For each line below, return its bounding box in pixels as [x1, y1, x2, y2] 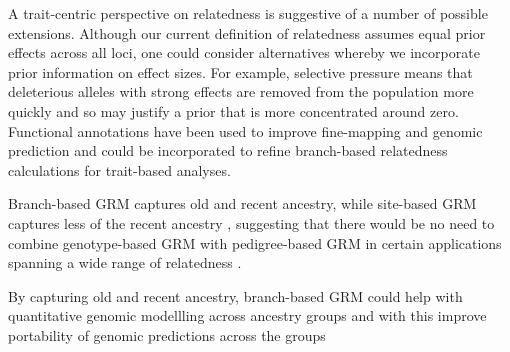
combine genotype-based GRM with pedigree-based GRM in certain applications [8, 232, 502, 253]
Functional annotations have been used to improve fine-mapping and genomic [8, 120, 483, 141]
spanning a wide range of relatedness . [8, 252, 242, 273]
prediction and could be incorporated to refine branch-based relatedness [8, 140, 448, 161]
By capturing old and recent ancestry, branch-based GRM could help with [8, 285, 463, 306]
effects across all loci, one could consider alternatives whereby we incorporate [8, 42, 480, 63]
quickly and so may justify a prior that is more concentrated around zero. [8, 100, 459, 121]
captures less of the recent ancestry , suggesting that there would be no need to [8, 212, 495, 233]
